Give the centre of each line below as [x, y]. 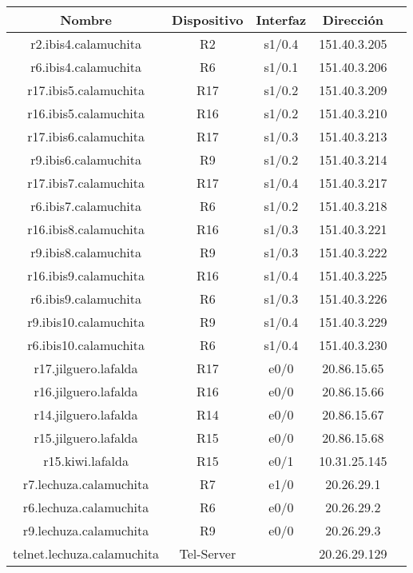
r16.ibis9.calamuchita [86, 275]
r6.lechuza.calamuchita [86, 507]
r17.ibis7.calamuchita [86, 183]
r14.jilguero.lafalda [86, 414]
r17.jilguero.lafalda [86, 368]
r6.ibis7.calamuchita [86, 206]
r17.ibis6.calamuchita [86, 136]
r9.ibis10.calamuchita [86, 322]
